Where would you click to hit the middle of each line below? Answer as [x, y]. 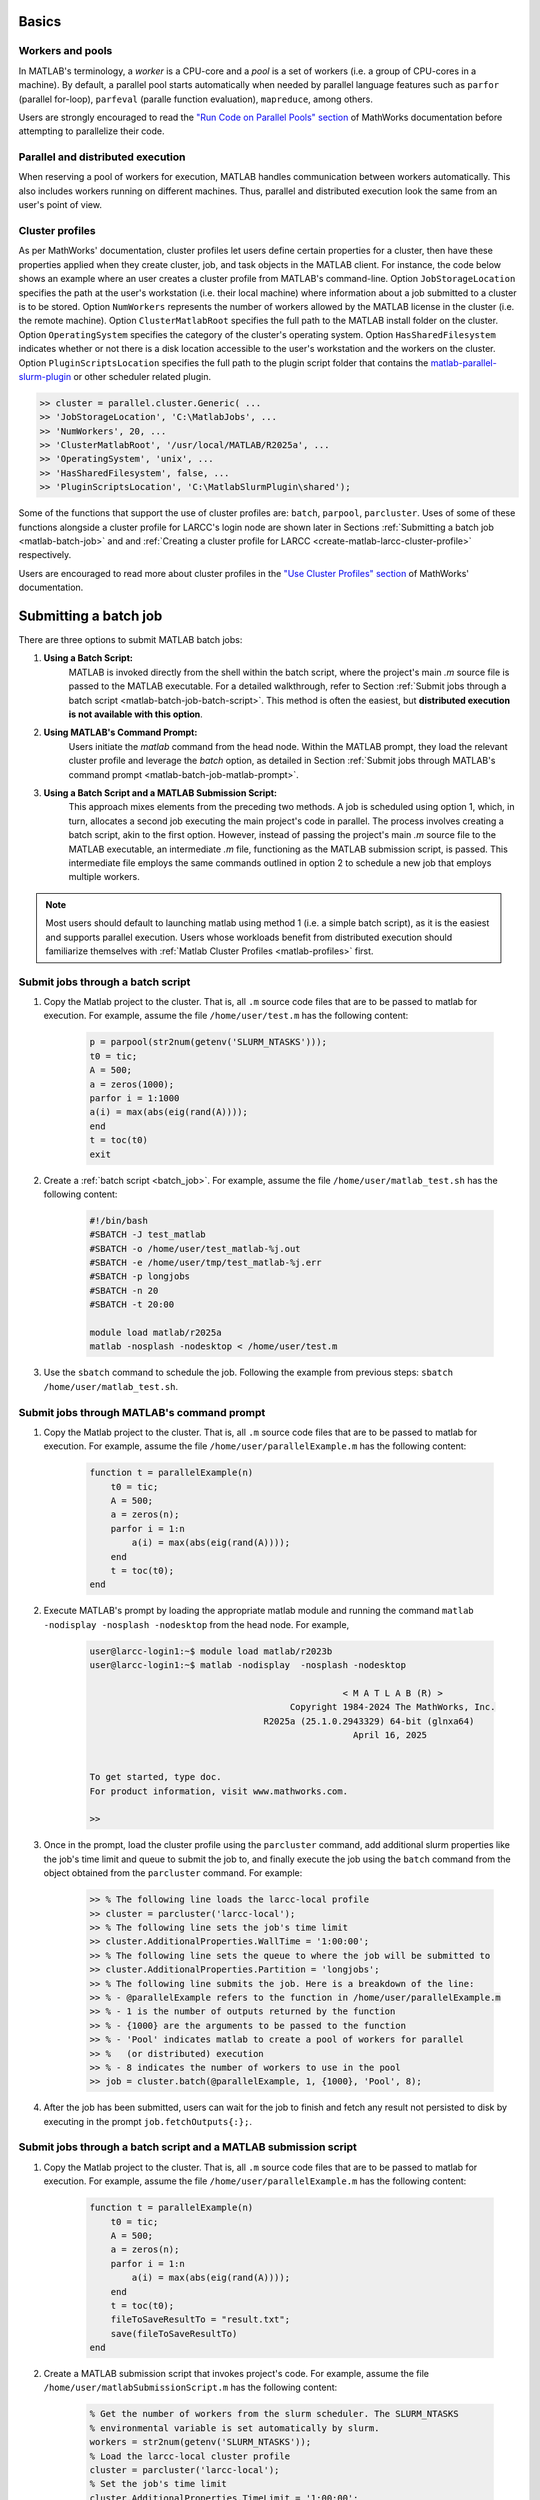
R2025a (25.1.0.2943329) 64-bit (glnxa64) [369, 1721]
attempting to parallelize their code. [91, 131]
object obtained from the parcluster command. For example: [173, 1873]
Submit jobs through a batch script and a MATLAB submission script [187, 2147]
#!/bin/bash [119, 1220]
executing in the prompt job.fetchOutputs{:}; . [147, 2121]
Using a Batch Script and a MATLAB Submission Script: [160, 792]
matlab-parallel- [463, 362]
